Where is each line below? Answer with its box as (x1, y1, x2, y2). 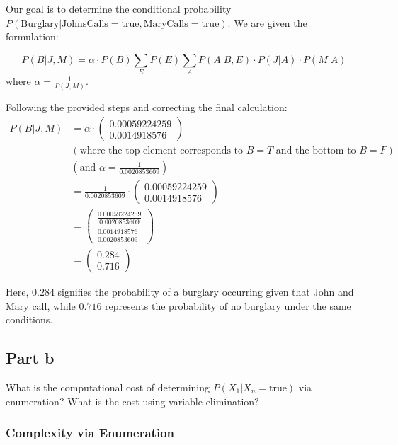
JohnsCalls (62, 18, 108, 29)
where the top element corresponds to (79, 146, 244, 156)
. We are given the (227, 15, 307, 30)
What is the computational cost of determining (6, 379, 210, 394)
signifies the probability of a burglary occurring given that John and (57, 284, 354, 299)
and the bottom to (275, 146, 356, 156)
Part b (6, 347, 55, 369)
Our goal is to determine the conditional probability (6, 1, 232, 16)
